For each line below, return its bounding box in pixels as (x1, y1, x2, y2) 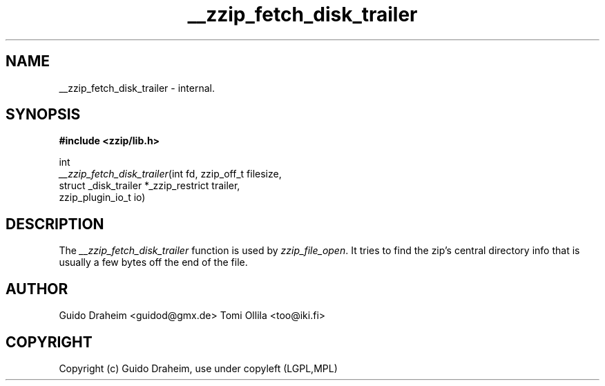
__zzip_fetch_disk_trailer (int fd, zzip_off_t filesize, (59, 168, 282, 180)
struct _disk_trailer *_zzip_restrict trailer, (59, 180, 240, 192)
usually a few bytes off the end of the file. (59, 256, 248, 269)
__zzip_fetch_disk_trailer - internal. (59, 81, 215, 94)
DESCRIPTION (6, 215, 104, 233)
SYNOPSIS (6, 106, 81, 124)
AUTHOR (6, 280, 68, 298)
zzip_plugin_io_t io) (59, 191, 146, 204)
